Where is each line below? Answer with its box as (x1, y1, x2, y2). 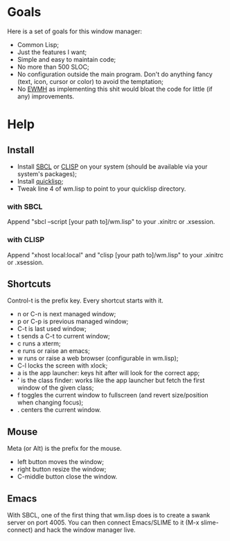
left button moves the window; (17, 458, 104, 466)
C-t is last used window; (17, 325, 87, 333)
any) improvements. (17, 92, 75, 101)
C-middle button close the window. (17, 472, 118, 481)
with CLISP (7, 235, 45, 245)
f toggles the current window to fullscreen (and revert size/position (17, 391, 209, 400)
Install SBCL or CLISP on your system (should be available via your (17, 162, 208, 171)
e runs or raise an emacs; (17, 347, 90, 355)
